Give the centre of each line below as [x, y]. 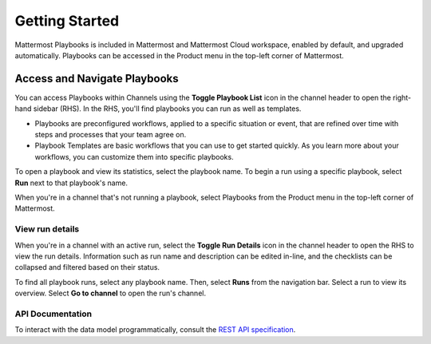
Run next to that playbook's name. [71, 183]
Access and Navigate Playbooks [97, 79]
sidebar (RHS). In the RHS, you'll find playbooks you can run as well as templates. [167, 109]
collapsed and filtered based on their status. [87, 267]
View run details [47, 229]
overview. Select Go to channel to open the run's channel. [111, 293]
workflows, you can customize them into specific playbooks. [134, 156]
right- [402, 97]
